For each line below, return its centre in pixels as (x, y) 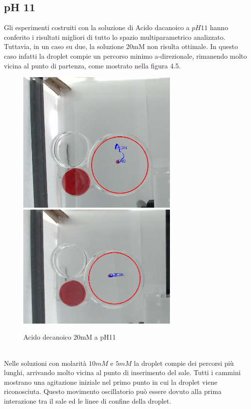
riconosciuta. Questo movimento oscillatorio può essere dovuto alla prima (113, 391)
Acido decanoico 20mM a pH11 (70, 337)
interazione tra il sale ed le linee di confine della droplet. (88, 401)
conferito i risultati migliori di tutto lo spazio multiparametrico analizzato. (115, 37)
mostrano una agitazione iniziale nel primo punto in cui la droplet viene (111, 382)
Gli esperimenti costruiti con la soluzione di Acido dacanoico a (97, 27)
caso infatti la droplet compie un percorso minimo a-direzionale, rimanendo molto (125, 56)
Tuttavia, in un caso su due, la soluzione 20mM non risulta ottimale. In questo (121, 46)
